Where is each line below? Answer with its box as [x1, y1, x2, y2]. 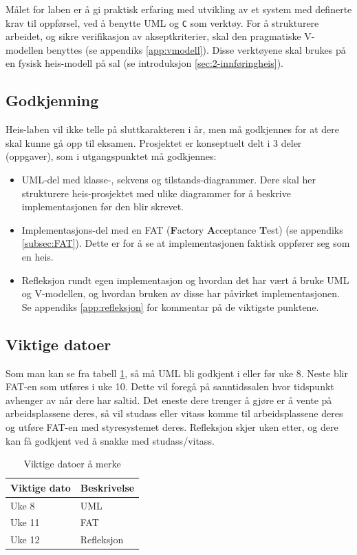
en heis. [21, 249, 54, 263]
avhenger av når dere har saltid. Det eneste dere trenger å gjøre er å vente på [6, 392, 332, 407]
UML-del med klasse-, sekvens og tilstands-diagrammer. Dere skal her [21, 172, 316, 187]
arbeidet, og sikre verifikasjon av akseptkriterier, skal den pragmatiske [6, 29, 301, 43]
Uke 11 [10, 515, 40, 529]
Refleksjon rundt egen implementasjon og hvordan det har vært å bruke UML [21, 272, 349, 287]
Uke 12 [10, 532, 40, 547]
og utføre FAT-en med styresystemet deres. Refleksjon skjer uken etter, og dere [6, 419, 338, 434]
